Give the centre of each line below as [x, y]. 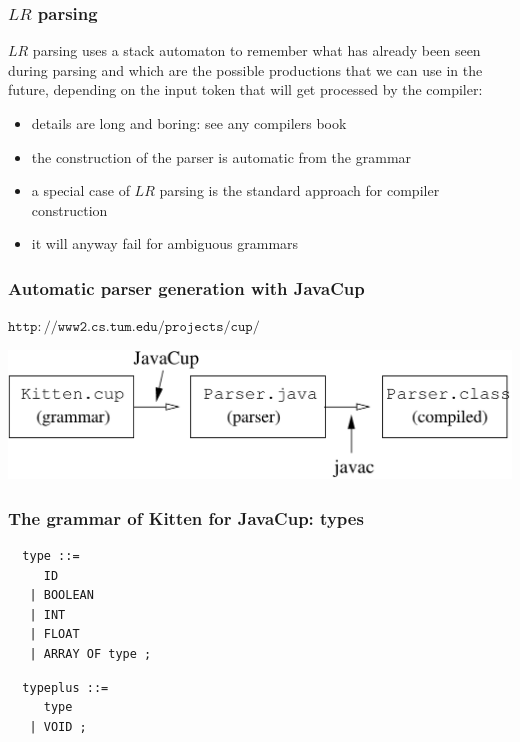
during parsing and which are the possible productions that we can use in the [245, 69]
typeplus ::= [65, 687]
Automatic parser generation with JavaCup [186, 287]
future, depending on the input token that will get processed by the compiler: [245, 89]
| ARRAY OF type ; [90, 654]
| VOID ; [58, 726]
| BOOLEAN [61, 595]
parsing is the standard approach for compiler [299, 190]
